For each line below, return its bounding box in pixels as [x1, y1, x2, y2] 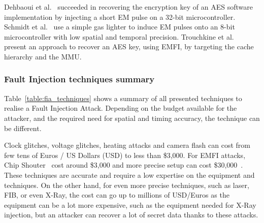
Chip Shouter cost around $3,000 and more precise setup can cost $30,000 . [4, 160, 243, 170]
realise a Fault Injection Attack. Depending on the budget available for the [4, 103, 237, 113]
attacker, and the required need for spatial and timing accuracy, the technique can [4, 112, 260, 123]
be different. [4, 122, 42, 133]
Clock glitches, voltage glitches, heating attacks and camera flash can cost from [4, 140, 250, 150]
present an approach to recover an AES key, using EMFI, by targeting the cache [4, 41, 254, 52]
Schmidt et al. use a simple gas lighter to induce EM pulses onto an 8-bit [4, 21, 235, 32]
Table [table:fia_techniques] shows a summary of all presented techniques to [4, 92, 242, 103]
